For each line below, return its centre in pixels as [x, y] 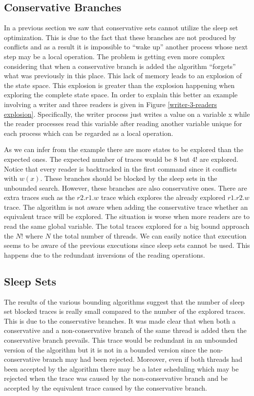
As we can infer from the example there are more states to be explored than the [124, 149]
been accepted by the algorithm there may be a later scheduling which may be [121, 368]
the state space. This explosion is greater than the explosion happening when [119, 85]
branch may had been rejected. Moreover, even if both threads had [143, 359]
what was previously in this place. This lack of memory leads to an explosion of [123, 76]
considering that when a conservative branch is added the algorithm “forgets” [120, 66]
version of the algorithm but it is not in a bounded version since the [106, 349]
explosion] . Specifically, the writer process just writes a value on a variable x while [127, 114]
